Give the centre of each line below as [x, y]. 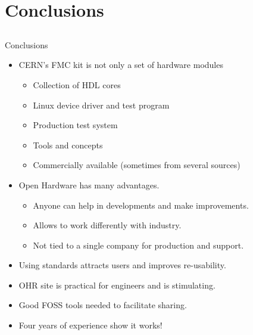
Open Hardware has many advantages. [89, 184]
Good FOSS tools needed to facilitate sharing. [103, 305]
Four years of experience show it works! [90, 325]
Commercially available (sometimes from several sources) [137, 165]
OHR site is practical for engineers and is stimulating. [117, 285]
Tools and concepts [68, 145]
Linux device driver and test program [101, 105]
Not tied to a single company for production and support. [138, 245]
